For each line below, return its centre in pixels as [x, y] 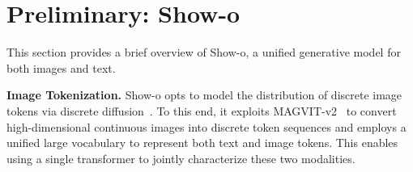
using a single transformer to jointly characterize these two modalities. [181, 158]
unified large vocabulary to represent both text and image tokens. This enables [202, 143]
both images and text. [61, 67]
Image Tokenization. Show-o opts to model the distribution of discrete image [204, 95]
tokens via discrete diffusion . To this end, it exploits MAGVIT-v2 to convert [202, 110]
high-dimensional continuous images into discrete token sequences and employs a [206, 126]
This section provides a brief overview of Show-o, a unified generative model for [204, 52]
